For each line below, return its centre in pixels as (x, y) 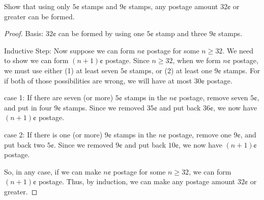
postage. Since (127, 60)
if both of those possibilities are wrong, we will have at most (98, 80)
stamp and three (181, 33)
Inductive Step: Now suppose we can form (69, 50)
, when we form (197, 60)
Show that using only (37, 6)
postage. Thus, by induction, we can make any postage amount (137, 181)
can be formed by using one (101, 33)
